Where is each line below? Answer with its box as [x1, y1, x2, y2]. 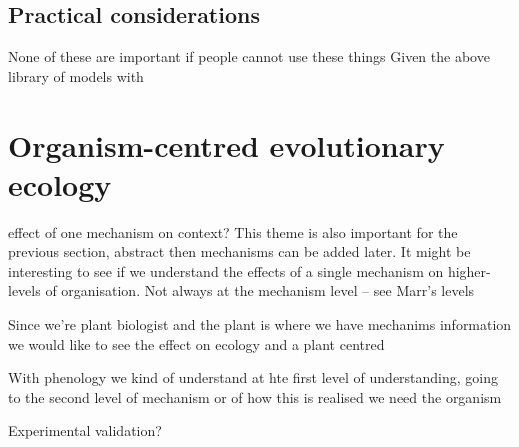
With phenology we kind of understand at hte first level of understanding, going [8, 367, 499, 388]
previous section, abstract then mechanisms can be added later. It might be [8, 241, 471, 262]
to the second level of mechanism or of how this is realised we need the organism [8, 386, 502, 407]
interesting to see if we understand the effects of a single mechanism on [8, 260, 444, 281]
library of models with [8, 65, 144, 86]
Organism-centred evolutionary [8, 124, 445, 165]
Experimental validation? [8, 420, 162, 441]
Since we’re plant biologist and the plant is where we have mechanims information [8, 314, 512, 335]
